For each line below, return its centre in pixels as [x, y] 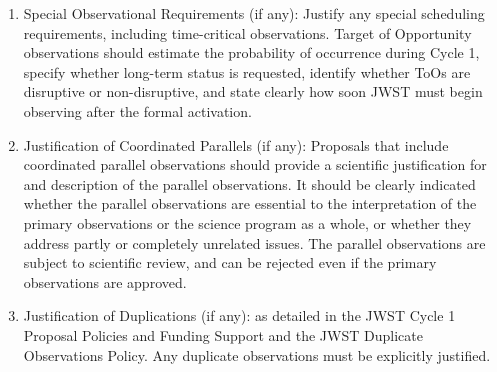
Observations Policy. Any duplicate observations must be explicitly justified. [257, 354]
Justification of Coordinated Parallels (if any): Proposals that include [236, 144]
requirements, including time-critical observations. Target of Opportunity [247, 32]
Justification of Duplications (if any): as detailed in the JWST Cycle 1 [239, 315]
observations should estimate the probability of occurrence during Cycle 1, [251, 52]
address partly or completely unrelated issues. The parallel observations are [254, 242]
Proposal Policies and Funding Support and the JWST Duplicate [223, 334]
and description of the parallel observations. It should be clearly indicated [249, 183]
